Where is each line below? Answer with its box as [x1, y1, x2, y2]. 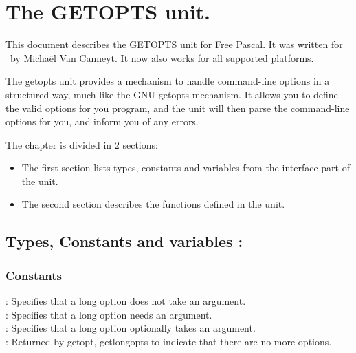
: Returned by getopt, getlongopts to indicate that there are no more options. [5, 334, 332, 348]
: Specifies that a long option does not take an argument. [5, 294, 246, 308]
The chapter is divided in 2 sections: [5, 137, 158, 151]
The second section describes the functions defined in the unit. [21, 197, 285, 211]
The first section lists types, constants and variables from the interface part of [21, 160, 350, 175]
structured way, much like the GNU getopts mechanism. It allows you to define [5, 87, 338, 101]
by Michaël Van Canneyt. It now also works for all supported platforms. [10, 50, 314, 65]
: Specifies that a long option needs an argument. [5, 307, 212, 321]
